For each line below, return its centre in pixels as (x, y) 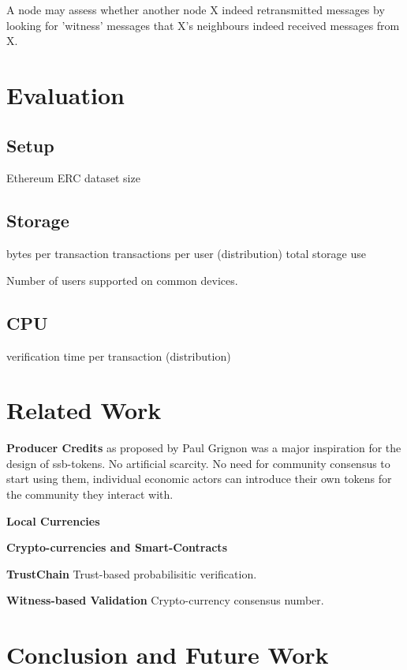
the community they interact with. (90, 494)
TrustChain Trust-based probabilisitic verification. (132, 573)
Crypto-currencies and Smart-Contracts (117, 547)
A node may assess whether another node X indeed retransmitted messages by (196, 9)
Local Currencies (53, 520)
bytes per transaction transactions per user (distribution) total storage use (186, 254)
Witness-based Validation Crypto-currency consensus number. (165, 600)
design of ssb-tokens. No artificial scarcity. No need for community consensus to (198, 463)
